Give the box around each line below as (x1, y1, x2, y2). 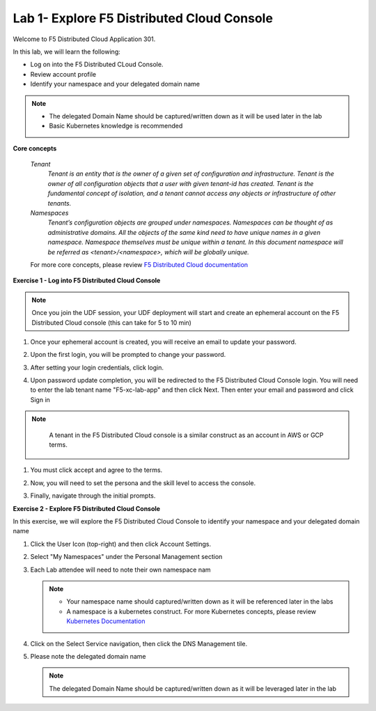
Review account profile (30, 70, 97, 78)
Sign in (30, 395, 50, 404)
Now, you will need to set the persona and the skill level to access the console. (30, 478, 256, 487)
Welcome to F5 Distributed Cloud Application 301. (13, 35, 156, 43)
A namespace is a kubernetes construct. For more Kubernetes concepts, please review (66, 607, 317, 616)
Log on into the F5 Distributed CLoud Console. (30, 60, 164, 69)
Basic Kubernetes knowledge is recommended (49, 122, 183, 130)
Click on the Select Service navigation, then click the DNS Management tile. (30, 639, 247, 648)
